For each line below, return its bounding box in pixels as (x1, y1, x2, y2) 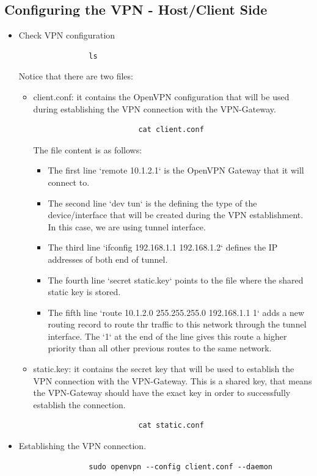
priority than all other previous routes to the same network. (48, 342, 272, 354)
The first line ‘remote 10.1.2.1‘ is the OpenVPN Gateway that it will (48, 164, 304, 177)
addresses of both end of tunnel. (48, 252, 168, 265)
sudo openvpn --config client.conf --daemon (89, 462, 273, 471)
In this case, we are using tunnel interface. (48, 220, 206, 233)
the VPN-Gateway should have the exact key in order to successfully (33, 386, 291, 399)
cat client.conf (138, 125, 204, 134)
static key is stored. (48, 285, 121, 298)
